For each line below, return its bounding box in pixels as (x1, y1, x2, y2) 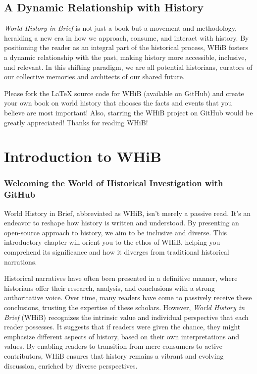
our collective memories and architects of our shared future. (4, 71, 185, 82)
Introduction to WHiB (4, 146, 161, 166)
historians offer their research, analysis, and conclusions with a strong (4, 282, 215, 293)
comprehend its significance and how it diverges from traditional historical (4, 247, 229, 257)
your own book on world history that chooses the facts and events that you (4, 98, 232, 108)
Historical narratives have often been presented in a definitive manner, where (4, 273, 238, 283)
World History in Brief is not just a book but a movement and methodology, (4, 23, 237, 33)
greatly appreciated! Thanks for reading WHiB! (4, 117, 148, 127)
